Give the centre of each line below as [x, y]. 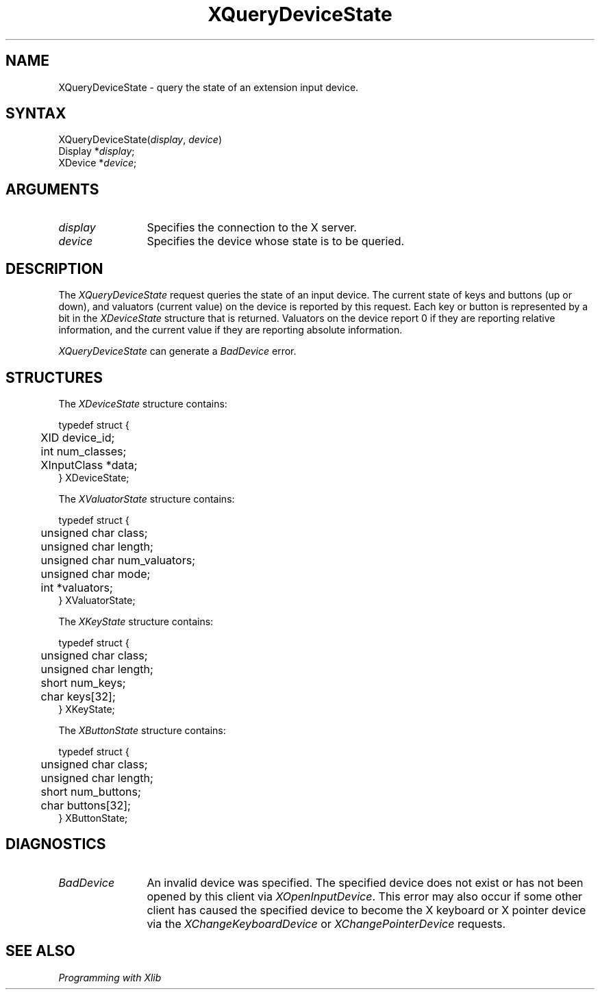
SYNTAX [36, 114]
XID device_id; [78, 437]
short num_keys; [83, 682]
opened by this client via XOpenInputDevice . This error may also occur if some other [364, 896]
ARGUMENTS [52, 189]
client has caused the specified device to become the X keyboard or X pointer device [366, 910]
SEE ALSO [40, 951]
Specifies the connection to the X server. [252, 228]
